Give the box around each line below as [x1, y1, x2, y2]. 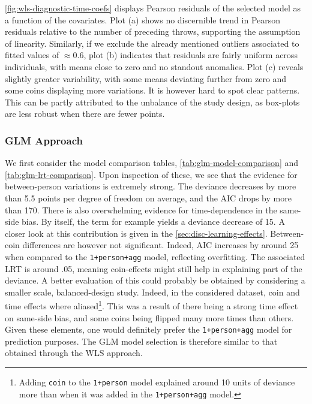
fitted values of [5, 49, 59, 61]
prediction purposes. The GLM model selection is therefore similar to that [5, 334, 278, 347]
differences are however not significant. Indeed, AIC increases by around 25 [22, 239, 299, 251]
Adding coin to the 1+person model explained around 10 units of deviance [19, 376, 295, 388]
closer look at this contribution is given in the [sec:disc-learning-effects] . [5, 227, 268, 239]
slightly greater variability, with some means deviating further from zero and [5, 72, 287, 85]
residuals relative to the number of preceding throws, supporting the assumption [5, 25, 301, 38]
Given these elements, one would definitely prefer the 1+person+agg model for [5, 323, 292, 336]
